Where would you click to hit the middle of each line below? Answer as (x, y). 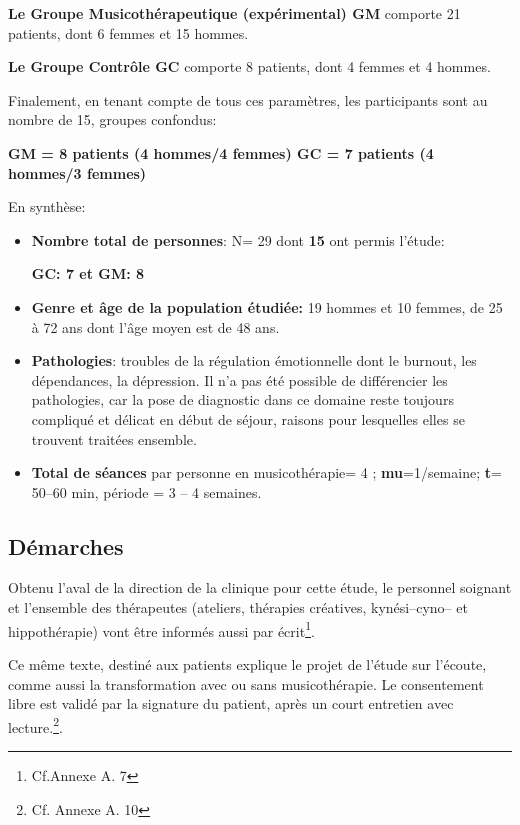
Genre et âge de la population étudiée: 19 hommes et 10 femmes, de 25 (267, 306)
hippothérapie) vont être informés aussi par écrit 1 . (161, 629)
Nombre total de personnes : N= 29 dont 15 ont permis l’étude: (238, 239)
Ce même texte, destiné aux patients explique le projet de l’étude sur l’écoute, (247, 663)
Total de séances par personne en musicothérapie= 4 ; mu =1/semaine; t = (266, 472)
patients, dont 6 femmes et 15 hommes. (128, 32)
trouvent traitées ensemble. (114, 438)
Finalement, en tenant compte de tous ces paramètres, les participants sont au (248, 99)
